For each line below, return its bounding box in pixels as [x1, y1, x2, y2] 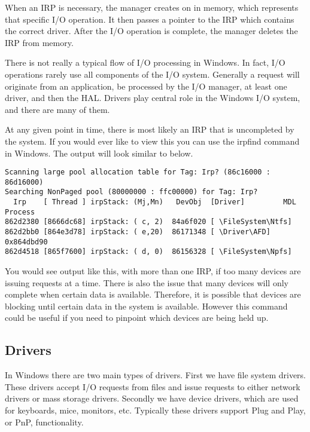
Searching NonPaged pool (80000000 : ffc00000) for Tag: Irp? [5, 188, 258, 197]
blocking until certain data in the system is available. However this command [5, 299, 288, 312]
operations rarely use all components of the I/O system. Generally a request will [5, 68, 300, 80]
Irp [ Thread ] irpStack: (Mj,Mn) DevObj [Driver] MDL [13, 198, 296, 207]
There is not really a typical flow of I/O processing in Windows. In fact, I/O [5, 56, 285, 69]
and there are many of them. [5, 103, 110, 115]
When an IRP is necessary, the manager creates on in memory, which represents [5, 1, 299, 13]
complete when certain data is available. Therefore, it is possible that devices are [5, 288, 301, 301]
